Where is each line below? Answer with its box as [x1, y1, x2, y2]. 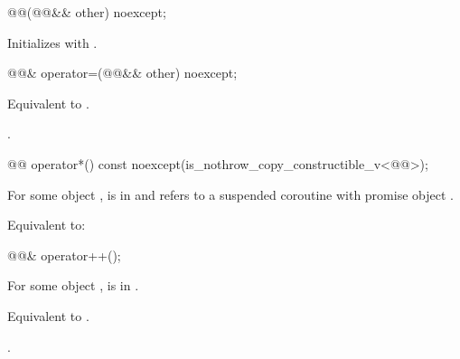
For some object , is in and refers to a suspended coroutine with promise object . [7, 184, 454, 203]
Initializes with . [7, 33, 98, 52]
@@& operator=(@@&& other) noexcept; [7, 63, 238, 82]
